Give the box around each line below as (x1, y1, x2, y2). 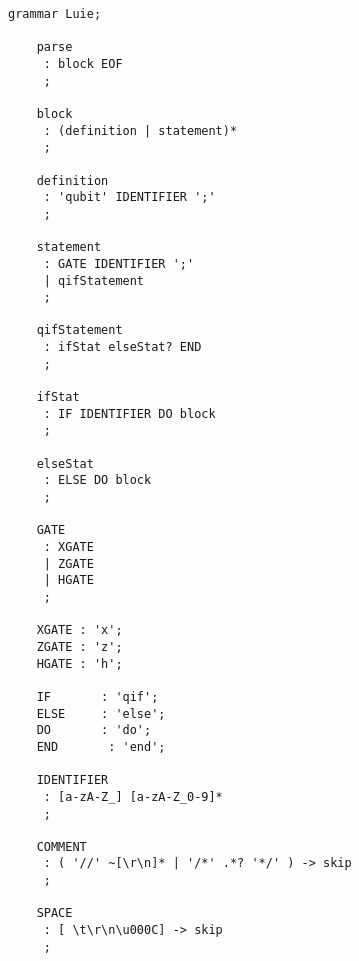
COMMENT (36, 839, 87, 854)
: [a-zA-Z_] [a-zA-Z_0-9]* (43, 789, 223, 804)
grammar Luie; (8, 7, 102, 21)
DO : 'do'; (36, 723, 152, 738)
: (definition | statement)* (43, 123, 238, 138)
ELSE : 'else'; (36, 706, 166, 721)
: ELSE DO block (43, 473, 152, 488)
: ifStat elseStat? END (43, 340, 202, 355)
